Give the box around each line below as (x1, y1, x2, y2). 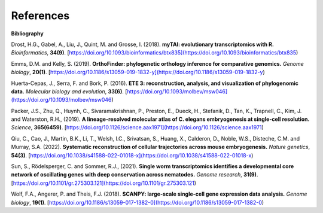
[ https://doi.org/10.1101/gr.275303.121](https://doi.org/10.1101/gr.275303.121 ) (11, 179, 197, 187)
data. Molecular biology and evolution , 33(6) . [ (11, 87, 127, 95)
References (11, 9, 70, 22)
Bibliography (11, 30, 44, 37)
